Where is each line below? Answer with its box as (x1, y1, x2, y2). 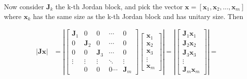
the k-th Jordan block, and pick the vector (55, 1, 183, 11)
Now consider (4, 1, 44, 11)
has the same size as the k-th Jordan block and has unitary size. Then (33, 11, 244, 21)
